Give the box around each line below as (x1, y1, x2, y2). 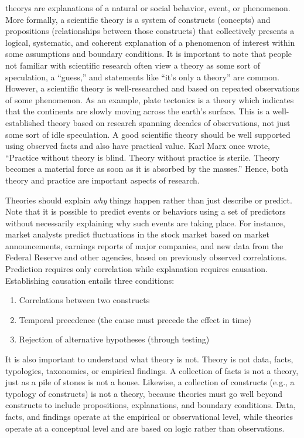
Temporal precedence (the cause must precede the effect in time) (19, 313, 251, 325)
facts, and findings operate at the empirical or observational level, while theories (5, 410, 293, 422)
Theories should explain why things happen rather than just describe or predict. (5, 193, 292, 206)
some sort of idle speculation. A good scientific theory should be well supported (5, 128, 291, 140)
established (5, 116, 45, 128)
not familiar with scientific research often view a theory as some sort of (5, 59, 260, 71)
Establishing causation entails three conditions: (5, 274, 175, 286)
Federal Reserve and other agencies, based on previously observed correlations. (5, 251, 287, 263)
